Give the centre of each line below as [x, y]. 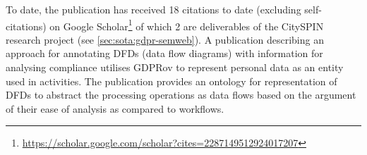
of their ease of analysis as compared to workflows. [115, 108]
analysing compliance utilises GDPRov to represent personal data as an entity [175, 67]
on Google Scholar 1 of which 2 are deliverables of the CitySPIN [187, 25]
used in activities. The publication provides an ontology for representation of [172, 81]
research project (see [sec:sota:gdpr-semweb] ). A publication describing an [165, 39]
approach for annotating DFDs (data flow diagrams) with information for [164, 53]
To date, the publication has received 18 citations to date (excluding [154, 9]
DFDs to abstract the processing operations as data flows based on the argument [181, 95]
